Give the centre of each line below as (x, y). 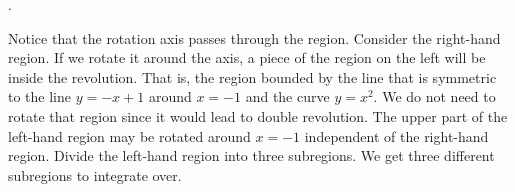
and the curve (287, 96)
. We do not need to (434, 96)
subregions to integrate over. (95, 174)
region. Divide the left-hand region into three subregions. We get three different (251, 155)
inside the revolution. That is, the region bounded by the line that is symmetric (252, 76)
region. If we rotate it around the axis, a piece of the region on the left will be (247, 57)
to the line (39, 96)
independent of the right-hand (396, 135)
